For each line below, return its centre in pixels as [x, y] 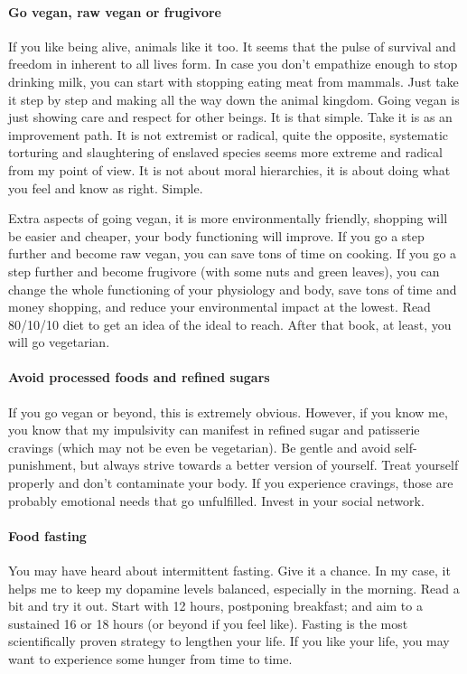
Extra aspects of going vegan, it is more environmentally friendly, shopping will [228, 218]
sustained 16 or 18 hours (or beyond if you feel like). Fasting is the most [208, 623]
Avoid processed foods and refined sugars [139, 377]
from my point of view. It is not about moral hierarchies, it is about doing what [229, 169]
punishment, [42, 465]
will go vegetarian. [59, 342]
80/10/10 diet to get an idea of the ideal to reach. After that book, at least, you [230, 324]
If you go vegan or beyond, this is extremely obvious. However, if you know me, [228, 412]
